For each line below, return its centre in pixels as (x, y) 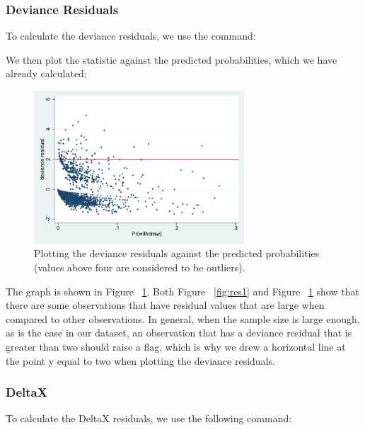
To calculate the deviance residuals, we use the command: (131, 36)
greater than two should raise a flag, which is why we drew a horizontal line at (176, 346)
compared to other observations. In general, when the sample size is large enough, (183, 318)
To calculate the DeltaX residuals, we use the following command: (149, 418)
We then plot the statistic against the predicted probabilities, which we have (172, 59)
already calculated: (46, 73)
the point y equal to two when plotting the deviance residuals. (140, 360)
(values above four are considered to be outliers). (140, 267)
